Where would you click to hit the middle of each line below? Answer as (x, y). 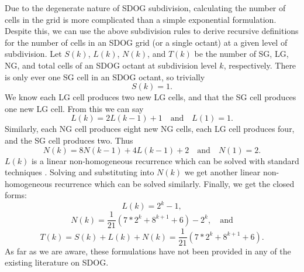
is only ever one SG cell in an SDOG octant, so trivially (105, 76)
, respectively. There (260, 65)
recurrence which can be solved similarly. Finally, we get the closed (175, 183)
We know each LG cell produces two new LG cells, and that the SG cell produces (151, 97)
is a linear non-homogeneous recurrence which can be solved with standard (165, 160)
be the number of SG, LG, (241, 54)
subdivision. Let (33, 54)
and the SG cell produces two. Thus (69, 140)
